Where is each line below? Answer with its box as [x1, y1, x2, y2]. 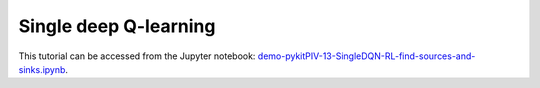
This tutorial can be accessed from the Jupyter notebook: [18, 50, 256, 62]
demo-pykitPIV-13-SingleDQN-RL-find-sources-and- [257, 50, 476, 62]
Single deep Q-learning [18, 15, 216, 37]
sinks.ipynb [18, 63, 66, 75]
